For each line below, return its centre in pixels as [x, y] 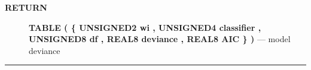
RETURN [26, 7]
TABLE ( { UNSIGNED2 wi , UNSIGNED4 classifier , [145, 27]
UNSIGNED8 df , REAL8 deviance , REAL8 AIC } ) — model [160, 39]
